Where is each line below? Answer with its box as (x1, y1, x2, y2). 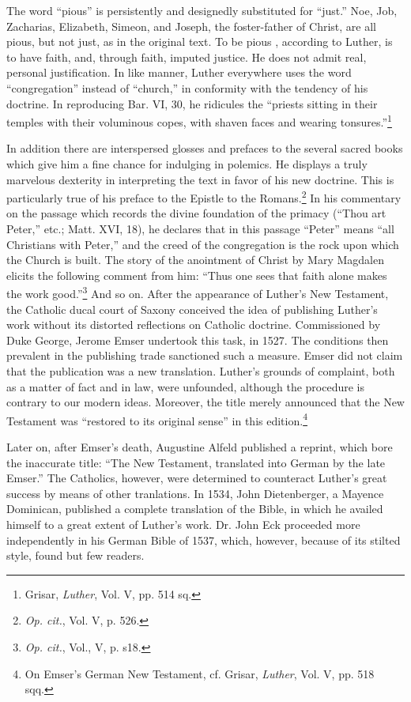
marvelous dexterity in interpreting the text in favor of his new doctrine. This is (6, 171, 394, 187)
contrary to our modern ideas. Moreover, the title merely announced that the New (6, 394, 405, 410)
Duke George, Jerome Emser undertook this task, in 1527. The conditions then (6, 331, 389, 348)
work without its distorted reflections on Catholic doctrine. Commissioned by (6, 316, 381, 333)
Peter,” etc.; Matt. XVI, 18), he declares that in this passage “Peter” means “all (6, 221, 394, 237)
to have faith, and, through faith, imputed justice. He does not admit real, (6, 48, 367, 65)
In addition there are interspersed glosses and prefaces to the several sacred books (6, 140, 403, 157)
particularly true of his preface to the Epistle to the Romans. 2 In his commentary (6, 187, 402, 206)
